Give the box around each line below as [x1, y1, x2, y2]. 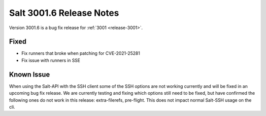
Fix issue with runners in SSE [21, 57, 81, 63]
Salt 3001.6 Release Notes [9, 7, 119, 18]
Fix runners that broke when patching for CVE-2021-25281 [21, 50, 140, 56]
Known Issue [9, 70, 50, 78]
